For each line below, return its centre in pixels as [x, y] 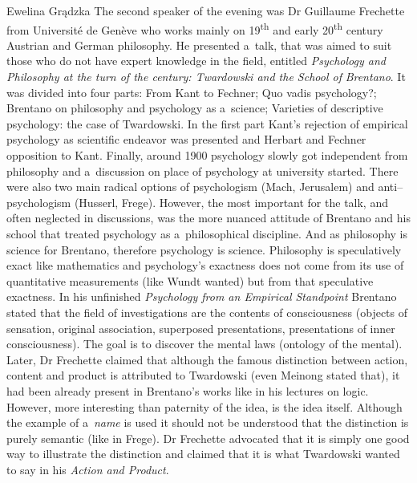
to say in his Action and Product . [88, 469]
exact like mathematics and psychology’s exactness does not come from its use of [205, 265]
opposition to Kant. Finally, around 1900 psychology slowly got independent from [207, 155]
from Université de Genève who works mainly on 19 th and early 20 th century [195, 28]
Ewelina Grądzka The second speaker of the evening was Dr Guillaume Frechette [206, 10]
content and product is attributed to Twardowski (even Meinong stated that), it [203, 375]
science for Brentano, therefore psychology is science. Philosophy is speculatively [204, 249]
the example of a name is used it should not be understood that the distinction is [208, 422]
